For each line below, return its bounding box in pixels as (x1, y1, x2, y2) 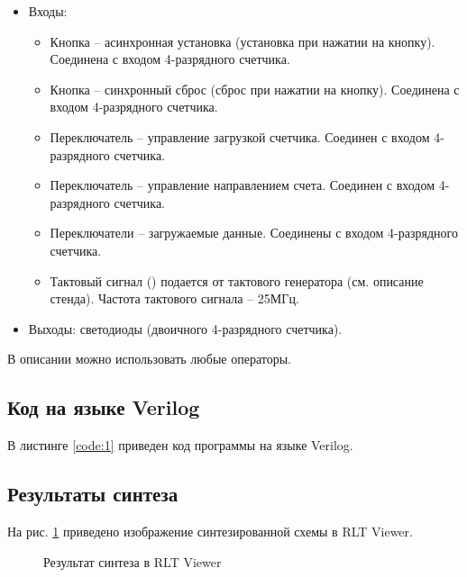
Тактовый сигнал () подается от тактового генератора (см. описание (50, 271, 424, 290)
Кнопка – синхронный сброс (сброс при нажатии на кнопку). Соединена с (50, 79, 460, 98)
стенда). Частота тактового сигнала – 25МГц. (50, 289, 299, 308)
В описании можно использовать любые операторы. (7, 349, 291, 368)
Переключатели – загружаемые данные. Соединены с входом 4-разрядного (50, 223, 458, 242)
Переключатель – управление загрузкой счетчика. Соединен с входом (50, 127, 430, 146)
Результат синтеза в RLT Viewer (43, 552, 222, 571)
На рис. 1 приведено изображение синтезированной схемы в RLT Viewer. (7, 521, 413, 540)
